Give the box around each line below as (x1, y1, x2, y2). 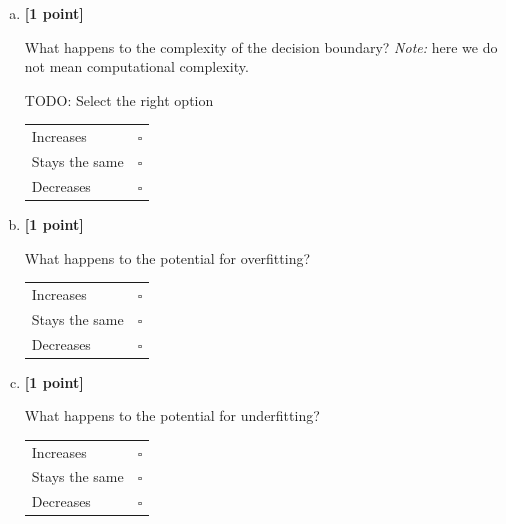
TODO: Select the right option (24, 89, 214, 110)
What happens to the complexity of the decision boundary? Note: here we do (24, 36, 498, 57)
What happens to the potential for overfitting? (24, 247, 311, 268)
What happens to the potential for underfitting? (24, 405, 320, 426)
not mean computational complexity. (24, 56, 249, 77)
